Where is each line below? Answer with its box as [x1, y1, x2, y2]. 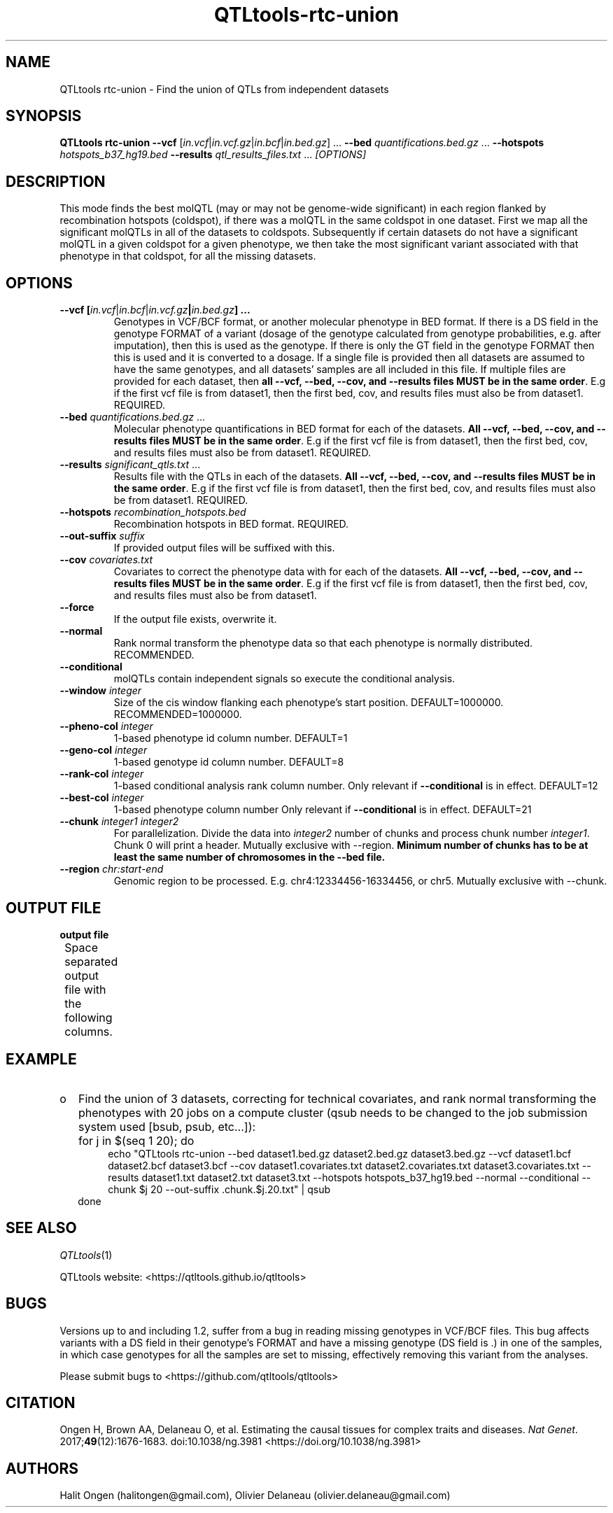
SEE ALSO [6, 1219, 77, 1237]
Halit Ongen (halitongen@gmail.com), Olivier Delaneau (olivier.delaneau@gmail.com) [59, 1489, 451, 1502]
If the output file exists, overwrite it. [113, 613, 277, 626]
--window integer [59, 684, 142, 697]
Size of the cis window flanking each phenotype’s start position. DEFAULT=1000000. [113, 696, 504, 709]
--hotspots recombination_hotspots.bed [59, 506, 246, 519]
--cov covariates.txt [59, 554, 153, 566]
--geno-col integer [59, 744, 148, 756]
